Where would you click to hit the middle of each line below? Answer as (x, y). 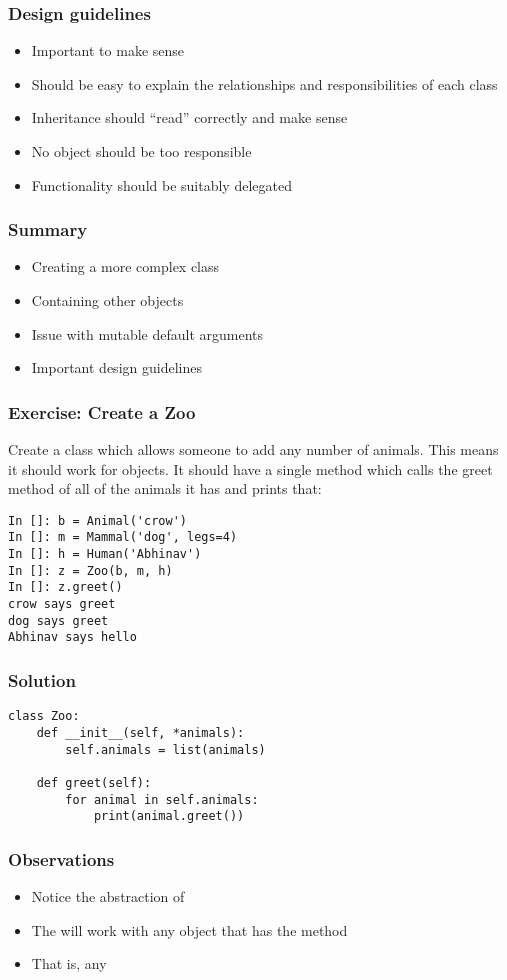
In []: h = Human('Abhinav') (105, 554)
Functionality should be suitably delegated (161, 184)
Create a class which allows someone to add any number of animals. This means (253, 449)
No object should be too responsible (141, 151)
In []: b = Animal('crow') (97, 520)
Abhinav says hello (72, 637)
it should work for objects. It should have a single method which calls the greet (250, 468)
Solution (42, 679)
